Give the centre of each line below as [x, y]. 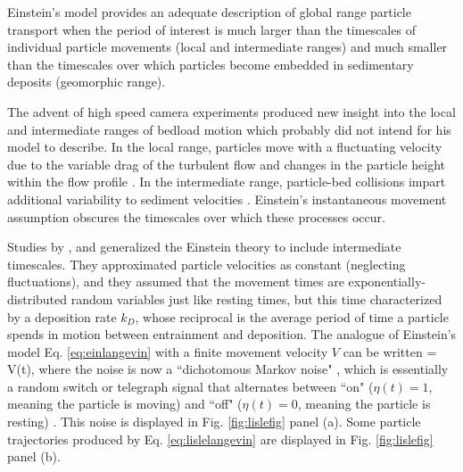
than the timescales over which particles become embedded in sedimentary [211, 64]
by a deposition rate [62, 316]
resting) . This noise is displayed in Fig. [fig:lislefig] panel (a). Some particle [214, 422]
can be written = [390, 351]
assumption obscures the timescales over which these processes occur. [196, 216]
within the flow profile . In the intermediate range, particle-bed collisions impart [227, 182]
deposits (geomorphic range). [87, 82]
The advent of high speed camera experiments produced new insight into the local [231, 111]
